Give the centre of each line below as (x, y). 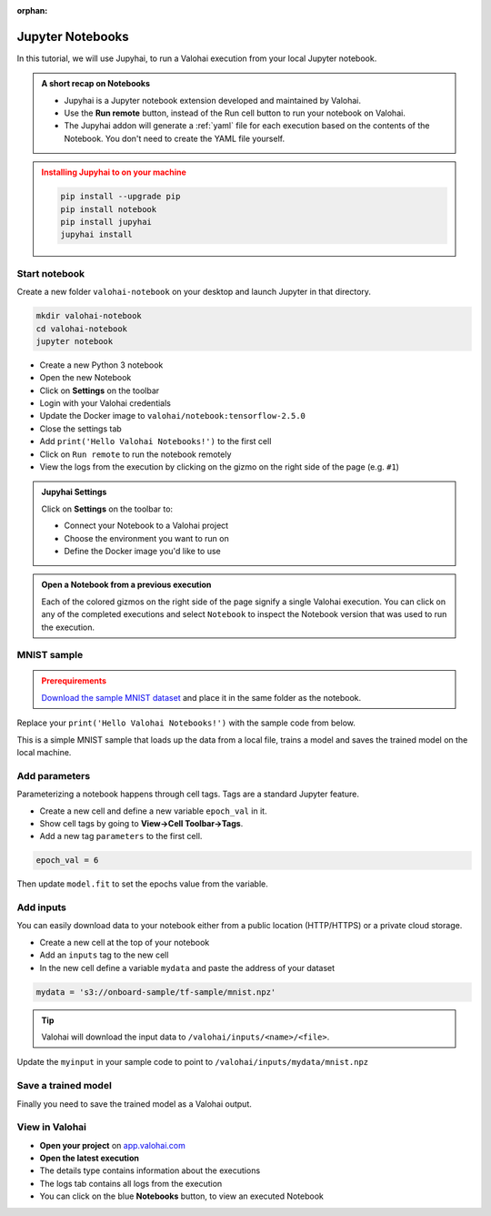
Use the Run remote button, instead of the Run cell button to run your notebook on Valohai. (235, 113)
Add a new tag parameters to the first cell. (121, 836)
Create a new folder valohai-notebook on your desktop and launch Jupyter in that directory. (194, 292)
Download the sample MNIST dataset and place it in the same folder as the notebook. (201, 697)
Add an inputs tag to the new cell (104, 955)
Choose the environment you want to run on (146, 538)
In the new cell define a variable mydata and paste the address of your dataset (187, 968)
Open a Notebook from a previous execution (126, 585)
